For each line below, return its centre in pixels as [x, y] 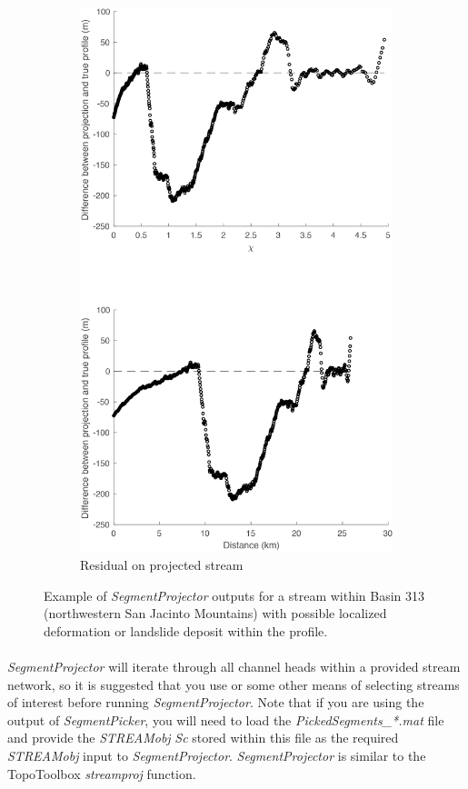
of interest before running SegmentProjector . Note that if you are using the [216, 702]
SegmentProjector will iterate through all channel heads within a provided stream [234, 667]
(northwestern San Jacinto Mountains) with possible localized [215, 613]
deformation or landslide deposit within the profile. [186, 630]
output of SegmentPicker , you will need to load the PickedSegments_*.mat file [226, 719]
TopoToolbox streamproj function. [102, 773]
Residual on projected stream [162, 565]
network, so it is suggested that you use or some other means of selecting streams [234, 684]
